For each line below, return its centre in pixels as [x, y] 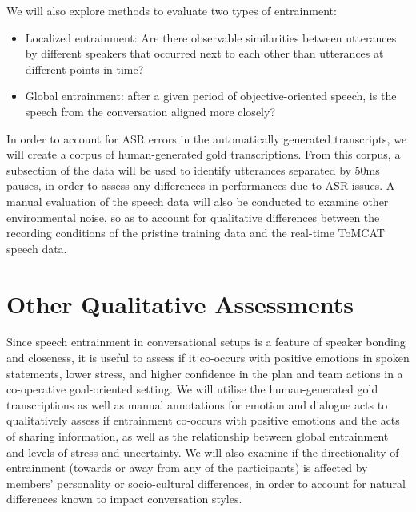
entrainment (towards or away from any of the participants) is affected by [187, 468]
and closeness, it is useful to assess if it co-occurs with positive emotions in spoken [208, 358]
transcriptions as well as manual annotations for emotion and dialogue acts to [197, 404]
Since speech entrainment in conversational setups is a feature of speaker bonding [206, 342]
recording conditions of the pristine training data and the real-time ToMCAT [196, 233]
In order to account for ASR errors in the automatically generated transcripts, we [207, 138]
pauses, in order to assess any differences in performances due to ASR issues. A [201, 185]
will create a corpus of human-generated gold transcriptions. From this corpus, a [204, 154]
